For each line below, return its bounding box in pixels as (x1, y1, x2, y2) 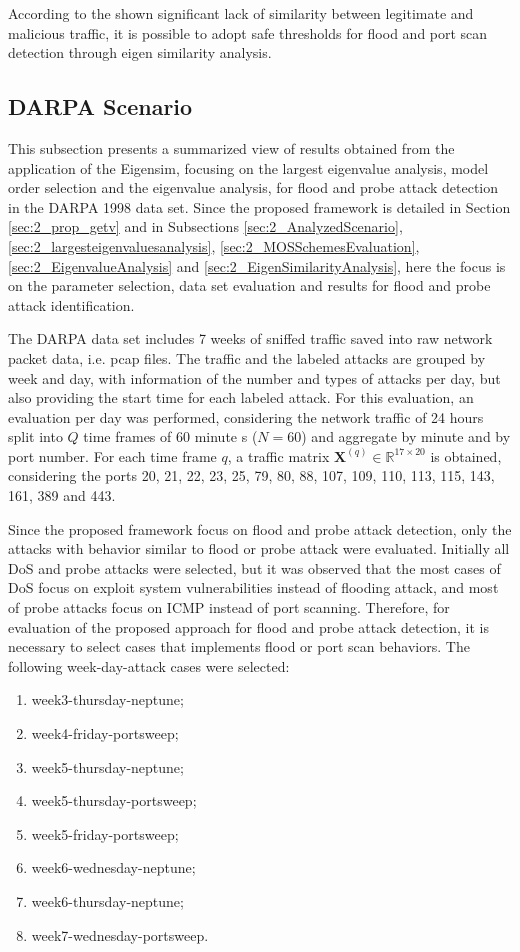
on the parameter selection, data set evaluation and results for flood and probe (8, 275, 491, 296)
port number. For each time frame (8, 445, 217, 466)
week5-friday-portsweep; (31, 823, 179, 844)
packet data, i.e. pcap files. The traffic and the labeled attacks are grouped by (8, 347, 486, 368)
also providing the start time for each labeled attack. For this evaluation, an (8, 387, 474, 408)
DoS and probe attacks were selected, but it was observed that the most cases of (8, 557, 501, 578)
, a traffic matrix (227, 445, 330, 466)
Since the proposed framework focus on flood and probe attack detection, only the (8, 518, 512, 539)
